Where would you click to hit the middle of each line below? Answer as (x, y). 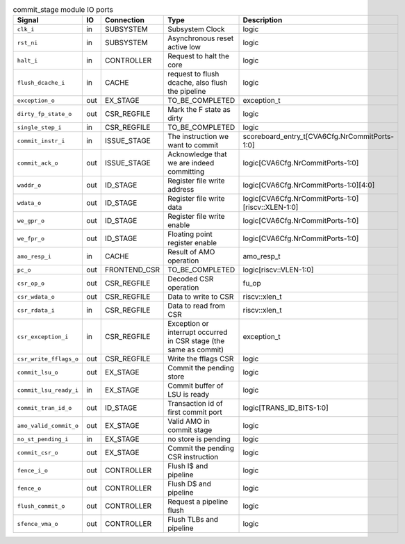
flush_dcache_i (41, 82)
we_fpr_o (31, 239)
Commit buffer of (196, 386)
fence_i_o (33, 470)
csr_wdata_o (36, 296)
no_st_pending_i (43, 439)
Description (263, 20)
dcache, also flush (198, 83)
